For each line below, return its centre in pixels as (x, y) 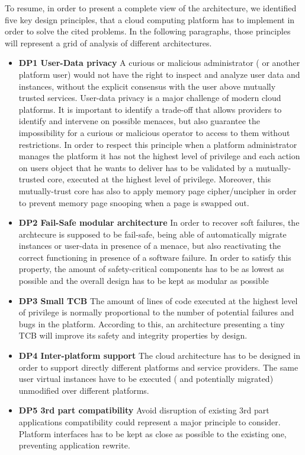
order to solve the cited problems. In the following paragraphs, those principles (148, 31)
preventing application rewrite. (74, 445)
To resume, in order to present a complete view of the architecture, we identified (151, 8)
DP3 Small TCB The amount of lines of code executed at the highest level (158, 300)
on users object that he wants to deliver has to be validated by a (136, 167)
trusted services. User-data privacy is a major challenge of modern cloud (150, 98)
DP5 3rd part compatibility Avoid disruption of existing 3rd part (144, 410)
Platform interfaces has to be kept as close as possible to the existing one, (152, 433)
